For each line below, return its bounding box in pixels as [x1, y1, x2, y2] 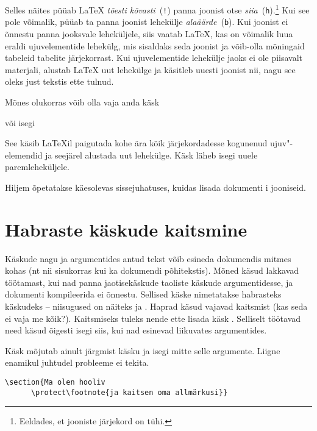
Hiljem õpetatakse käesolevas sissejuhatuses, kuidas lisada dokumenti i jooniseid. [5, 180, 306, 193]
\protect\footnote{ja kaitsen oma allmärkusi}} [30, 388, 228, 397]
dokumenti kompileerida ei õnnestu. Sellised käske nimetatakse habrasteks [5, 288, 282, 301]
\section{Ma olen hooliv [5, 377, 105, 386]
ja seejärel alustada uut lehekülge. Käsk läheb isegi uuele [45, 148, 258, 161]
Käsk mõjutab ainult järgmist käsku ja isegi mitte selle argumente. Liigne [5, 344, 280, 357]
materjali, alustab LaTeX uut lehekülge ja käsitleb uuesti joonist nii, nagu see [5, 63, 296, 76]
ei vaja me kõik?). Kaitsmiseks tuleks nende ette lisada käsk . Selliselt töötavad [5, 312, 301, 324]
